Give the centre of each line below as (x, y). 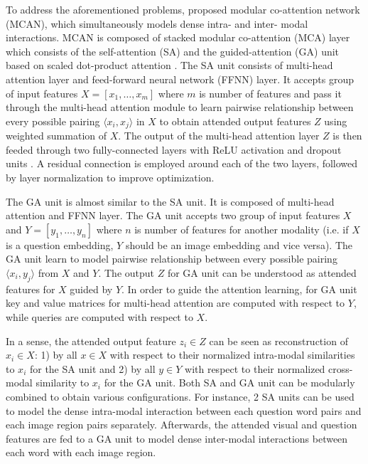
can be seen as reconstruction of (278, 341)
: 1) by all (56, 355)
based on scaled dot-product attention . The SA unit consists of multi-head (169, 65)
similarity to (63, 383)
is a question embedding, (60, 244)
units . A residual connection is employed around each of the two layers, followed (182, 163)
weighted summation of (56, 136)
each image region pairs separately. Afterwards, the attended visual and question (182, 425)
